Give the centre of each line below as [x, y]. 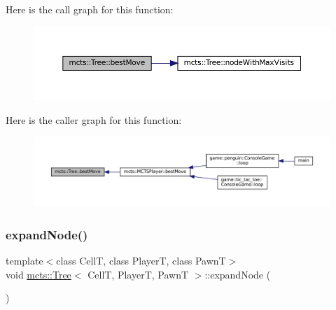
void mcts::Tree [38, 274]
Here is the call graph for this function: [90, 9]
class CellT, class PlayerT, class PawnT [141, 261]
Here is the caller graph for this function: [94, 119]
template [24, 261]
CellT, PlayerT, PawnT [138, 274]
